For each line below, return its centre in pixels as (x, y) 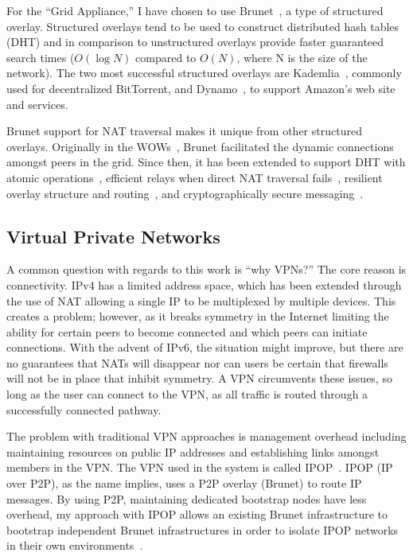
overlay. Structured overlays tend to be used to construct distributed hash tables (203, 26)
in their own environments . (75, 545)
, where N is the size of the (302, 57)
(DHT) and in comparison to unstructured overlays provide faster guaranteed (195, 42)
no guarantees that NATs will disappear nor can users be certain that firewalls (197, 362)
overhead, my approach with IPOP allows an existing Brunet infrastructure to (197, 514)
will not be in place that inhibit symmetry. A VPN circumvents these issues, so (199, 378)
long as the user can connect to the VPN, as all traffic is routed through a (187, 394)
